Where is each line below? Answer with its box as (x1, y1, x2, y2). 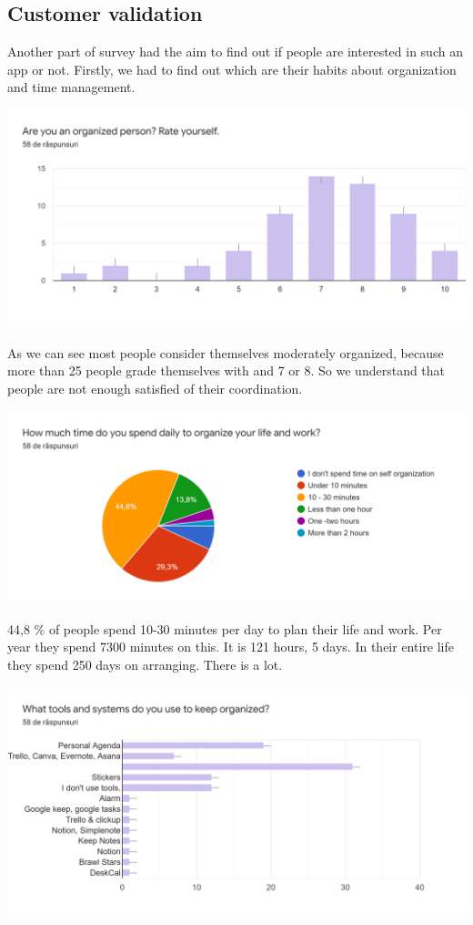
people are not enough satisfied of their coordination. (7, 378, 303, 397)
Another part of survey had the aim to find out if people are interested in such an (7, 42, 463, 61)
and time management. (7, 77, 136, 97)
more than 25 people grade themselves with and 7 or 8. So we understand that (7, 361, 446, 380)
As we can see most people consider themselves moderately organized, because (7, 343, 444, 362)
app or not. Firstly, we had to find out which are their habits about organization (7, 59, 457, 78)
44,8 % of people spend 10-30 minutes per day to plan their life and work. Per (7, 619, 442, 638)
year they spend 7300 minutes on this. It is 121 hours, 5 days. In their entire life (7, 637, 454, 656)
